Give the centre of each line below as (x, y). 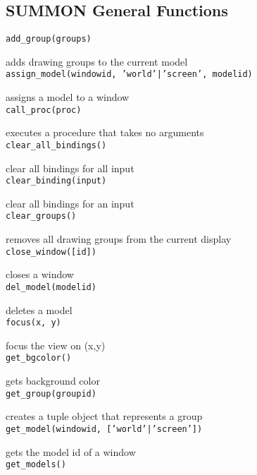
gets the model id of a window (71, 451)
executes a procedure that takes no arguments (105, 132)
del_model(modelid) (51, 287)
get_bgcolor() (39, 358)
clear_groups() (41, 216)
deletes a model (39, 309)
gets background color (53, 381)
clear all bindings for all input (70, 168)
